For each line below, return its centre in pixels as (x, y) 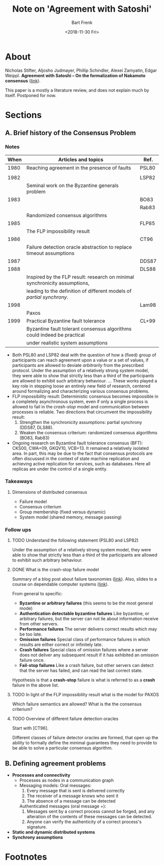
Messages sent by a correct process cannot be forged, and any (91, 811)
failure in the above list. (36, 685)
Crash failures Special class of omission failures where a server (84, 650)
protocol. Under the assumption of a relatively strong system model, (81, 370)
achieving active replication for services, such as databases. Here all (81, 463)
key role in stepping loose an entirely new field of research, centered (81, 386)
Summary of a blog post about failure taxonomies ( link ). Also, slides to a (84, 579)
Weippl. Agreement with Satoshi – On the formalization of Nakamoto (75, 75)
